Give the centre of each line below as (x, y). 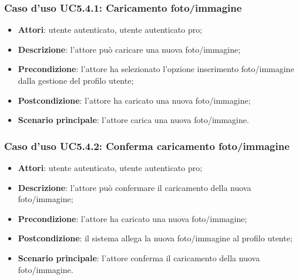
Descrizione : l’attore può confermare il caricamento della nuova (135, 187)
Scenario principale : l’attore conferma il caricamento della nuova (139, 257)
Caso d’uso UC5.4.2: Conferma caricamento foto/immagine (147, 146)
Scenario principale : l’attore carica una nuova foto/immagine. (133, 120)
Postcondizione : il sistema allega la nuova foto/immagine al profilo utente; (155, 238)
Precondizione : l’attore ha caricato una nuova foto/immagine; (132, 218)
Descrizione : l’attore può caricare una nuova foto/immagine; (129, 49)
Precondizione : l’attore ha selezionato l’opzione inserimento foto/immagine (156, 69)
